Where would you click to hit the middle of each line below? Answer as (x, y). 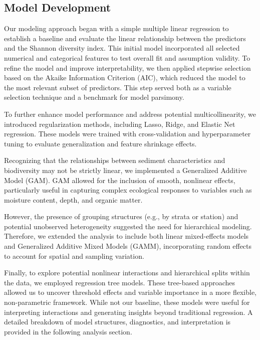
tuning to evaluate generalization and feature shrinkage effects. (100, 143)
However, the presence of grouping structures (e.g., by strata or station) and (121, 216)
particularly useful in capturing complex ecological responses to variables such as (128, 190)
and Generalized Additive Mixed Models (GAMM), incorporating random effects (128, 246)
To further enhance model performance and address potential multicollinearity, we (130, 114)
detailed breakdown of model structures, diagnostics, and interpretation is (117, 322)
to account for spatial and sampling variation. (74, 256)
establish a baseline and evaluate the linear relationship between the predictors (125, 38)
